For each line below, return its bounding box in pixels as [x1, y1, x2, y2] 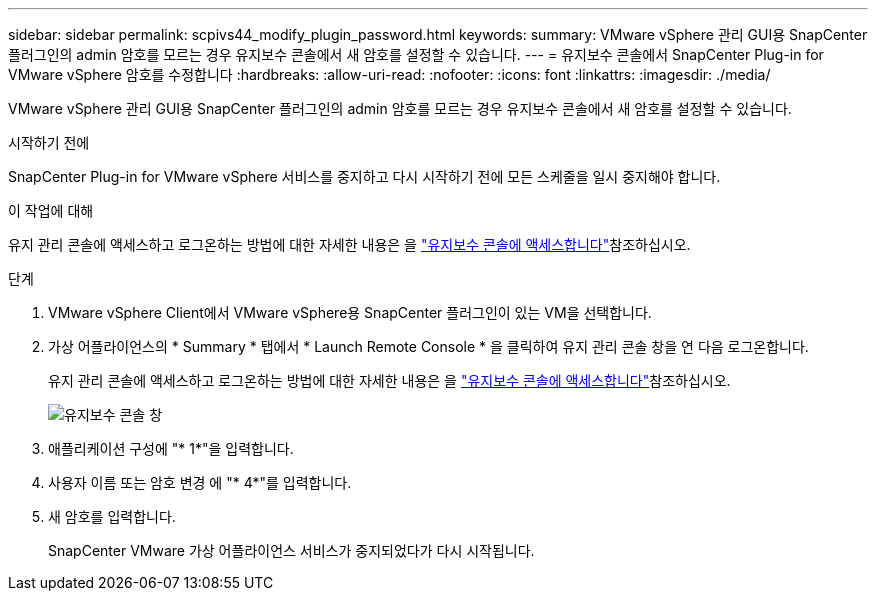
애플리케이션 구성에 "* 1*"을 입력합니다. [48, 440, 294, 457]
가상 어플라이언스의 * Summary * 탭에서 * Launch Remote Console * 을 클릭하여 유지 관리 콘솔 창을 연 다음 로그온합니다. [48, 338, 809, 355]
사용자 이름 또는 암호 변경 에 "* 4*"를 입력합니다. [48, 474, 352, 491]
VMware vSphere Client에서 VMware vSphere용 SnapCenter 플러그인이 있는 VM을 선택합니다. [48, 304, 652, 321]
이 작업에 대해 [8, 202, 94, 219]
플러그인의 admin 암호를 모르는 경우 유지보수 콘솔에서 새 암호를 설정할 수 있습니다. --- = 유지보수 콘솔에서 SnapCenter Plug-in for [8, 46, 824, 63]
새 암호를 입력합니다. [48, 508, 176, 525]
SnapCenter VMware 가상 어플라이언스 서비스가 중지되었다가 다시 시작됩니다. [48, 542, 535, 559]
